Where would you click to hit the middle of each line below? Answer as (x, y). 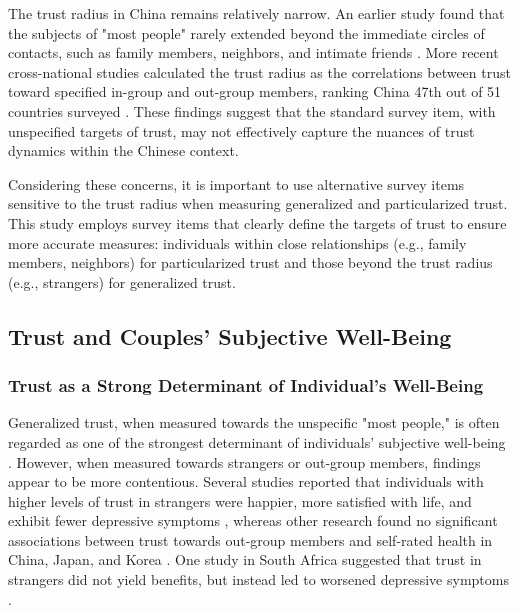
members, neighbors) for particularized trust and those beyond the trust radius (250, 262)
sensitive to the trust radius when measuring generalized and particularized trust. (258, 203)
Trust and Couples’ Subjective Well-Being (230, 335)
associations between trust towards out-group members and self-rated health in (250, 539)
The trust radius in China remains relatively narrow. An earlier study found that (256, 13)
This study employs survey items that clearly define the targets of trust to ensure (257, 222)
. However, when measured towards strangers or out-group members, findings (244, 461)
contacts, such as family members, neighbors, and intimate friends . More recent (253, 52)
